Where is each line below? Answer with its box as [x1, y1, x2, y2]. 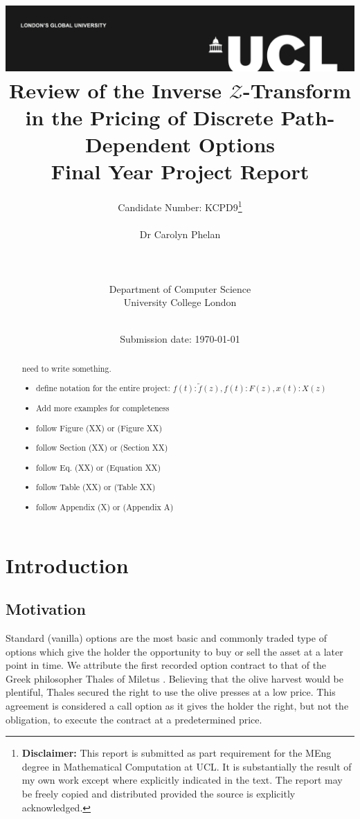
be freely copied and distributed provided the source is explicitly [21, 786, 296, 800]
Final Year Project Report [51, 157, 309, 186]
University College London [123, 295, 237, 309]
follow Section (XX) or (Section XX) [36, 442, 168, 453]
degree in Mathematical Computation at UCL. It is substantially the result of [21, 759, 352, 773]
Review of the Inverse [9, 75, 222, 104]
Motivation [6, 598, 86, 620]
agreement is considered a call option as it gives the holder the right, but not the [6, 698, 349, 712]
